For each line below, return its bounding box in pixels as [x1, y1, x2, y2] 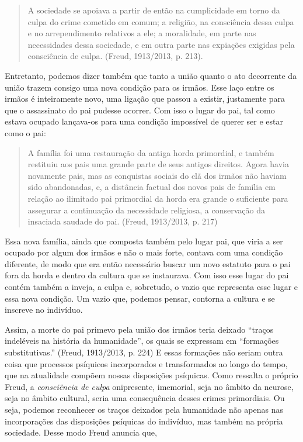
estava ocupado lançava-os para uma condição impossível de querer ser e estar [5, 115, 283, 127]
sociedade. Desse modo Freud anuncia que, [5, 426, 157, 438]
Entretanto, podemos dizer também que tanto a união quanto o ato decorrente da [5, 69, 297, 81]
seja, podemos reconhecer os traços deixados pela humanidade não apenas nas [5, 403, 284, 415]
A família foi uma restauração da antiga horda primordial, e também [27, 146, 274, 158]
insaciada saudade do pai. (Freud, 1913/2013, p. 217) [27, 215, 218, 227]
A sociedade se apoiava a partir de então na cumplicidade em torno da [27, 4, 280, 16]
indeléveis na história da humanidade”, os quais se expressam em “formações [5, 334, 279, 347]
